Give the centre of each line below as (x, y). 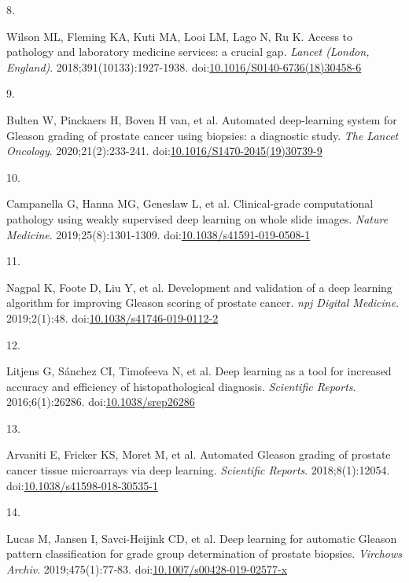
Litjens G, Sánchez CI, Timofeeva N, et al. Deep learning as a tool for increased (199, 371)
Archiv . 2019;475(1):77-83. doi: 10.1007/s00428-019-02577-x (147, 569)
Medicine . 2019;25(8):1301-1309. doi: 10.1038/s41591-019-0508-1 (158, 234)
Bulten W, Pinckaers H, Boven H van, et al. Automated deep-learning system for (202, 119)
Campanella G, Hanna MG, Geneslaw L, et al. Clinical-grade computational (190, 203)
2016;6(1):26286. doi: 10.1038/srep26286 (101, 402)
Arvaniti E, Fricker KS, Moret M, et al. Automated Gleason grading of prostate (199, 454)
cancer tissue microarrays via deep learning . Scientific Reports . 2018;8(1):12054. (198, 470)
